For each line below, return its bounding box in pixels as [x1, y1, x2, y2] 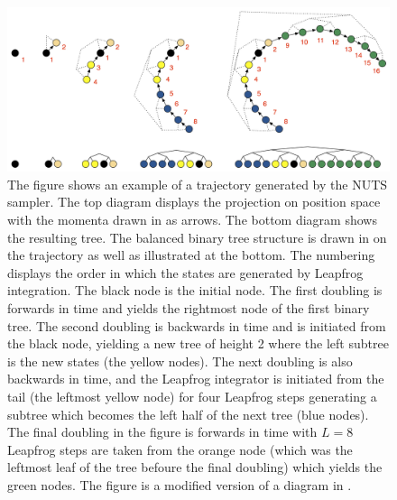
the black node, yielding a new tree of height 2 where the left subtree [7, 334, 389, 353]
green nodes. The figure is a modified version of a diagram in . [7, 475, 352, 494]
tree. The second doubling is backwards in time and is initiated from [7, 316, 386, 335]
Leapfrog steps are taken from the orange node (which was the [7, 440, 353, 458]
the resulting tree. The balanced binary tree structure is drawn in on [7, 227, 387, 246]
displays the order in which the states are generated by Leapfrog [7, 263, 364, 282]
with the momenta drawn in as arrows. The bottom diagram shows [7, 209, 377, 228]
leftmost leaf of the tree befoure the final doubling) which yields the [7, 458, 383, 477]
